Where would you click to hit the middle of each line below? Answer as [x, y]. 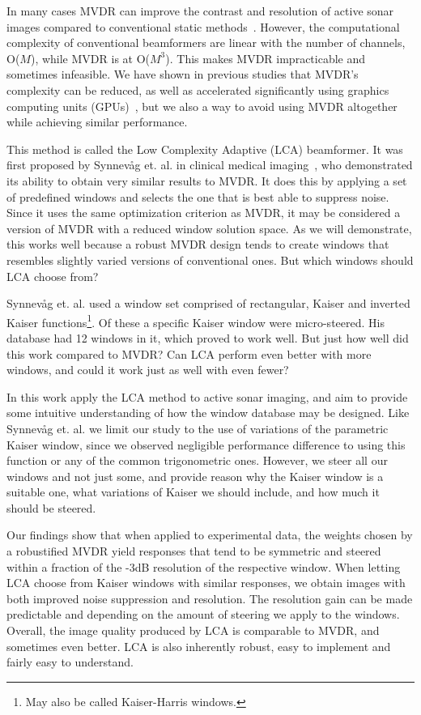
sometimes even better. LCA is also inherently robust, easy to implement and [199, 646]
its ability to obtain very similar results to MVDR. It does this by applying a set [207, 180]
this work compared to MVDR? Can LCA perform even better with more [189, 353]
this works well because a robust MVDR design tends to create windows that [198, 244]
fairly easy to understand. [70, 662]
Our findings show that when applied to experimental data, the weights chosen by [210, 535]
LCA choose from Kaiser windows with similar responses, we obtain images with [206, 583]
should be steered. [51, 507]
